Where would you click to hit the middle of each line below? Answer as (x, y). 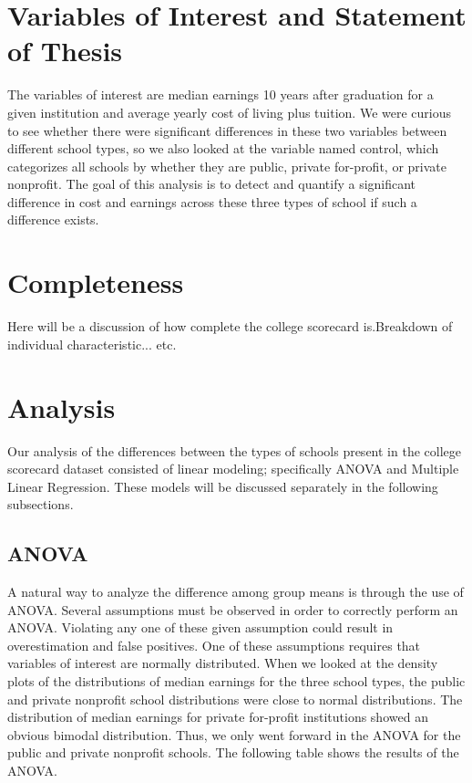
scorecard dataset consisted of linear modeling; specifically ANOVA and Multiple (233, 469)
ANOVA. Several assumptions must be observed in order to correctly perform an (233, 609)
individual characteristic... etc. (92, 344)
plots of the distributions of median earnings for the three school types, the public (236, 681)
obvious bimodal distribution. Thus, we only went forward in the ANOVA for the (234, 734)
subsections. (41, 504)
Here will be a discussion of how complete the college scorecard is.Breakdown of (230, 326)
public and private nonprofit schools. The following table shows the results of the (233, 752)
